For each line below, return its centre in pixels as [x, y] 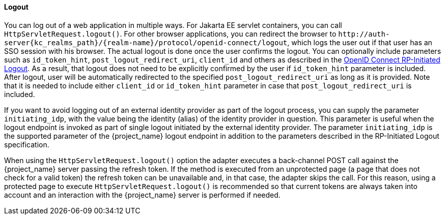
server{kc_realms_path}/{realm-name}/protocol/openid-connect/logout [146, 42]
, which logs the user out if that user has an [360, 42]
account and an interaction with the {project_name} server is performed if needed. [142, 195]
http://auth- [364, 34]
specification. [27, 144]
